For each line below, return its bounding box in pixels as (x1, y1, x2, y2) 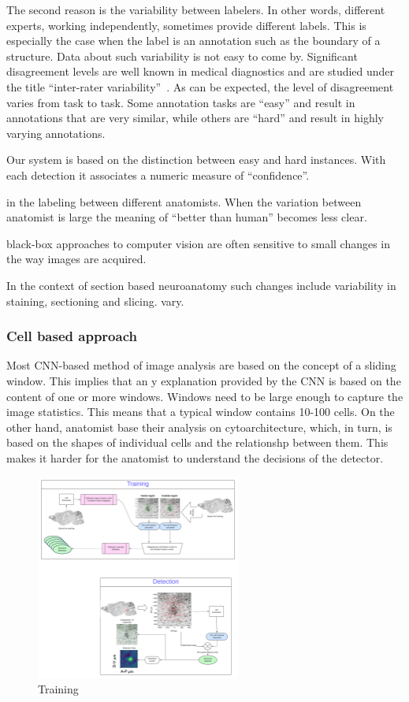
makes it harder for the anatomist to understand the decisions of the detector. (6, 449, 384, 466)
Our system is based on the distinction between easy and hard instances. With (6, 151, 386, 168)
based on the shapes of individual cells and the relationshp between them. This (6, 434, 389, 451)
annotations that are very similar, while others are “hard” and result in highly (6, 110, 384, 126)
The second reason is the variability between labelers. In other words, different (6, 2, 385, 17)
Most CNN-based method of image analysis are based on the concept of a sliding (6, 357, 396, 373)
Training (38, 681, 79, 697)
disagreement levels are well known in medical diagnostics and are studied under (6, 63, 395, 80)
